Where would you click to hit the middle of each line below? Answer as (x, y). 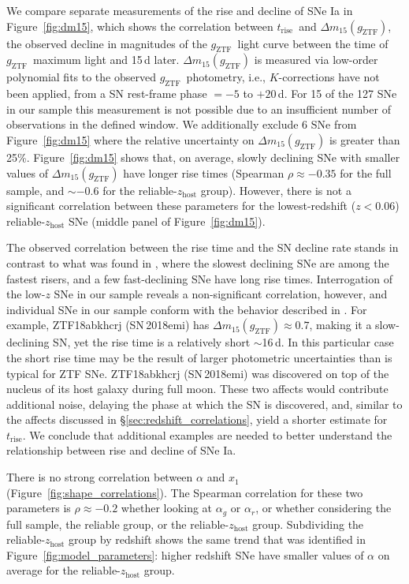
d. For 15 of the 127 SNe (337, 94)
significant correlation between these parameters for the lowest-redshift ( (181, 206)
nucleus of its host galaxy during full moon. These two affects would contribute (197, 389)
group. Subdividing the (308, 524)
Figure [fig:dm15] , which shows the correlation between (140, 26)
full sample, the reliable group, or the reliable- (118, 524)
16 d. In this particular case (328, 342)
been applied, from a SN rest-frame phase (107, 94)
